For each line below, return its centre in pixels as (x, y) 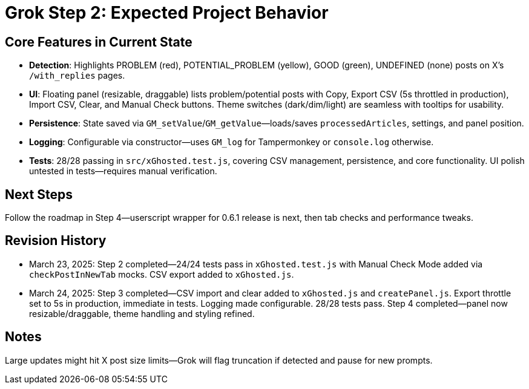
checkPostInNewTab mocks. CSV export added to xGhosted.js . (162, 274)
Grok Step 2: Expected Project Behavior (167, 13)
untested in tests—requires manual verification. (123, 171)
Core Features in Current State (99, 42)
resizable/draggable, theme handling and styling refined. (142, 313)
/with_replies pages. (77, 76)
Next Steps (39, 194)
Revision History (56, 241)
